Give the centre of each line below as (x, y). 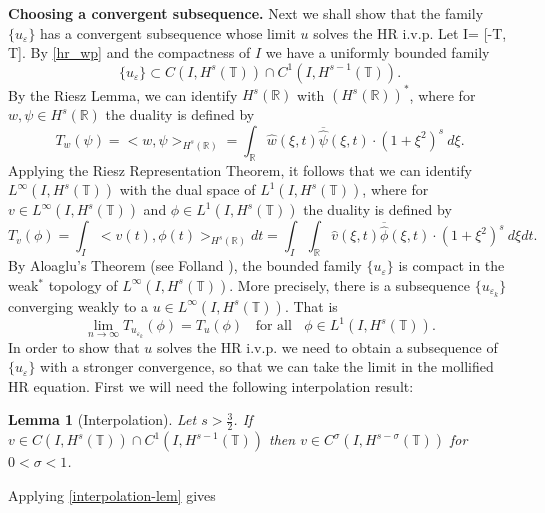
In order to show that (74, 346)
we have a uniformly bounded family (377, 52)
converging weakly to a (78, 305)
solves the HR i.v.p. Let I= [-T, (410, 32)
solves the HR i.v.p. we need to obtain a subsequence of (327, 346)
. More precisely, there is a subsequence (349, 284)
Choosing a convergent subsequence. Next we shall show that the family (246, 13)
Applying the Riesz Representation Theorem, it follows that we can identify (240, 169)
